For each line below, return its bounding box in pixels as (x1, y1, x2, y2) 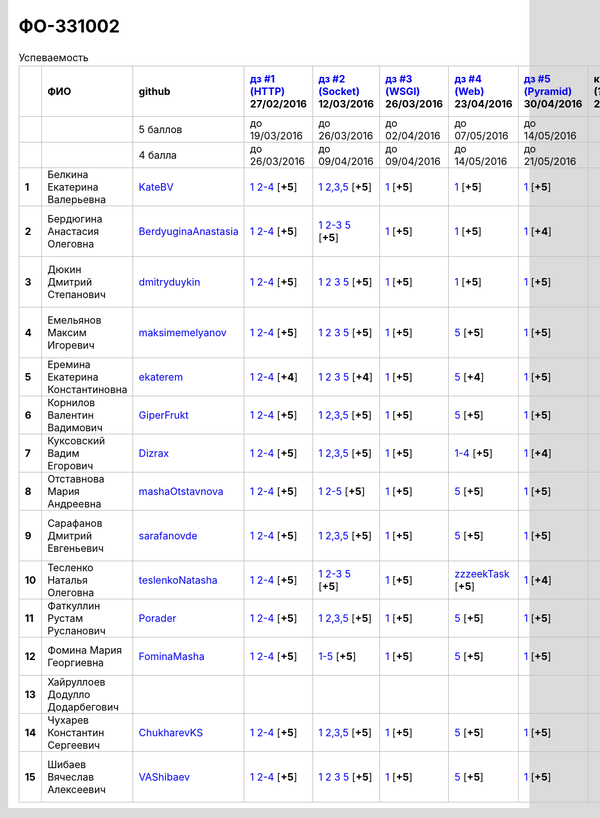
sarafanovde (138, 528, 198, 542)
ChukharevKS (138, 725, 204, 739)
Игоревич (46, 338, 95, 352)
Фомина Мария (46, 643, 123, 657)
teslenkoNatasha (138, 573, 218, 587)
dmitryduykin (138, 275, 201, 289)
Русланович (46, 623, 106, 637)
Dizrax (138, 446, 170, 460)
